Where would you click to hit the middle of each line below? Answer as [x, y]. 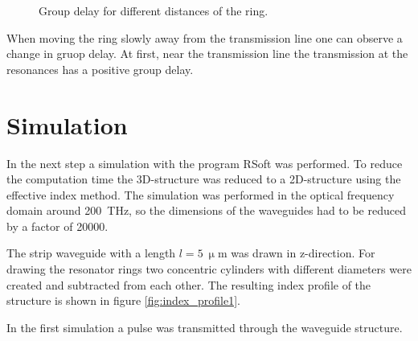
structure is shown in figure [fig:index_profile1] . [123, 300]
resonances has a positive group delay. [100, 69]
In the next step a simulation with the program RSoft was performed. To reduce [205, 163]
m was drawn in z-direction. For [296, 253]
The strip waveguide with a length [91, 253]
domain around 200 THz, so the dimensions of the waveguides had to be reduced [206, 210]
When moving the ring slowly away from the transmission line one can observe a [205, 37]
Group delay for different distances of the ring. [154, 10]
